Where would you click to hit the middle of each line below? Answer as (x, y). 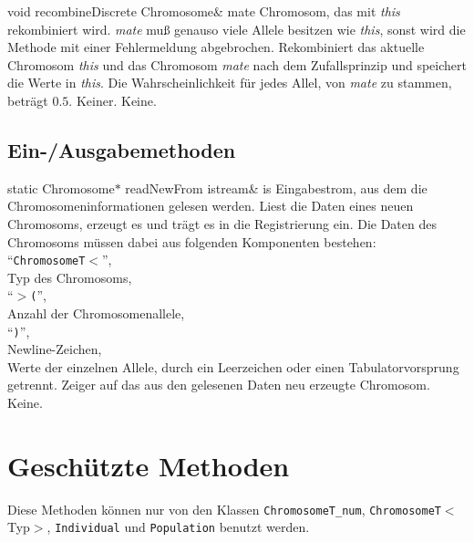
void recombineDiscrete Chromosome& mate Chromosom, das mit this (204, 11)
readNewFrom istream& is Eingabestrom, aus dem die (276, 188)
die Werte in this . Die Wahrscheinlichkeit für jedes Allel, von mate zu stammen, (230, 83)
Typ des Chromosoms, (70, 277)
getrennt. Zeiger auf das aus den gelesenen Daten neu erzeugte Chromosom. (219, 385)
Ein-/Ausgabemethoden (122, 149)
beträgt (28, 100)
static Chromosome (61, 188)
